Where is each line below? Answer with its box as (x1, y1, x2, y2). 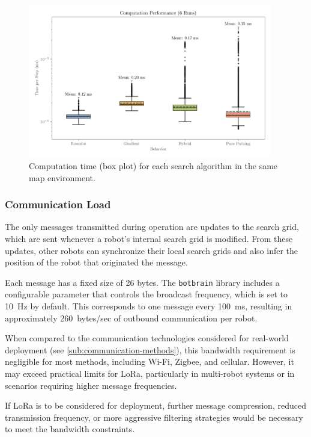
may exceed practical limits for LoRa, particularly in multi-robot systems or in (5, 367, 295, 379)
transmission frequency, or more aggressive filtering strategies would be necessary (5, 411, 303, 423)
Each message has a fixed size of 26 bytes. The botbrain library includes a (5, 276, 280, 288)
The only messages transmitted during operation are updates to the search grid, (5, 220, 299, 233)
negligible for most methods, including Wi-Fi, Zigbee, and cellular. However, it (5, 355, 294, 368)
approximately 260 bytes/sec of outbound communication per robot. (5, 311, 258, 324)
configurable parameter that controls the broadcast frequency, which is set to (5, 288, 288, 300)
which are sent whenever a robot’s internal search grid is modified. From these (5, 232, 293, 244)
